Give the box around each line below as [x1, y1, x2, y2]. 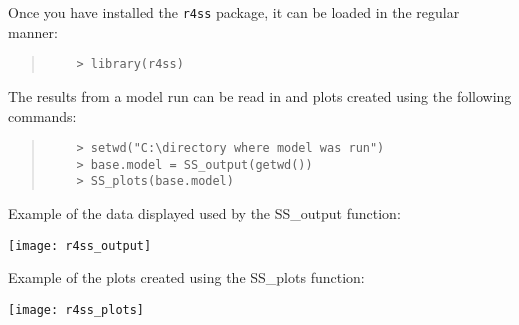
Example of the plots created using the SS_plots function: [8, 267, 365, 288]
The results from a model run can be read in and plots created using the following [8, 85, 512, 106]
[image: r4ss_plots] [8, 302, 145, 317]
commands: [8, 105, 77, 126]
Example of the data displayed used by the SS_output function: [8, 203, 401, 224]
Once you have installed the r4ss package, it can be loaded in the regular [8, 2, 460, 22]
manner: [8, 21, 58, 42]
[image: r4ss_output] [8, 238, 152, 253]
